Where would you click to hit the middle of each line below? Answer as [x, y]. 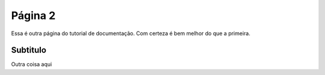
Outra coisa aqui [32, 64]
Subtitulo [29, 50]
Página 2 [33, 15]
